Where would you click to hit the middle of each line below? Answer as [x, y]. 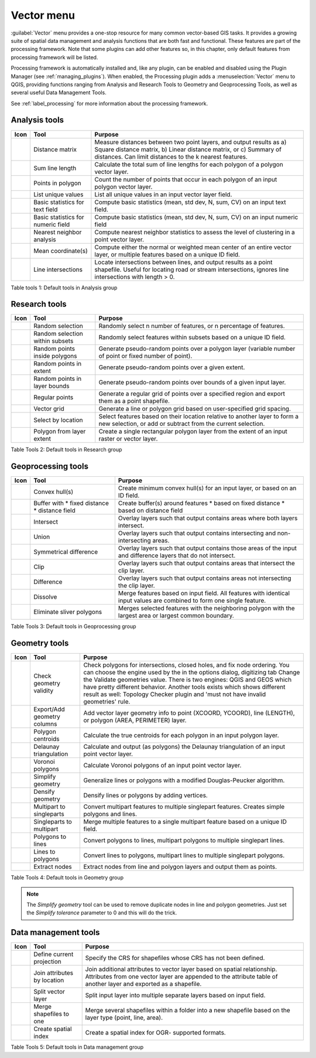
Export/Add [49, 709]
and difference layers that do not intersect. [177, 555]
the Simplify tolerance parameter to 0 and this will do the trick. [102, 913]
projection [47, 962]
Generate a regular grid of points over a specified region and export [192, 394]
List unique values [58, 194]
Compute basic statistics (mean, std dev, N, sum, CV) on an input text [190, 202]
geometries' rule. [107, 702]
